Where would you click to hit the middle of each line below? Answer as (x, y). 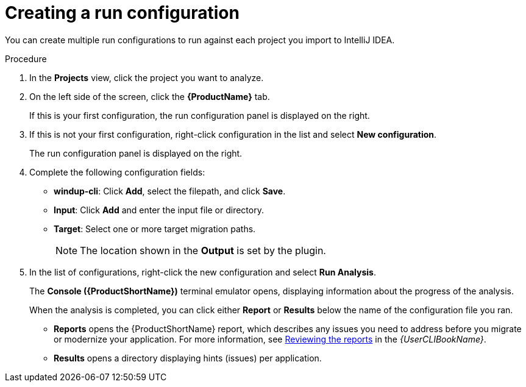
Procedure (26, 59)
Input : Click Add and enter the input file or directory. (159, 210)
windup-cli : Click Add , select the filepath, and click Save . (170, 191)
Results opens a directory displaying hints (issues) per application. (188, 358)
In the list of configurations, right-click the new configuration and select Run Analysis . (203, 272)
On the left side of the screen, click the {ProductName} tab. (150, 96)
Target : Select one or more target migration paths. (155, 229)
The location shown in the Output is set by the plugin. (203, 250)
